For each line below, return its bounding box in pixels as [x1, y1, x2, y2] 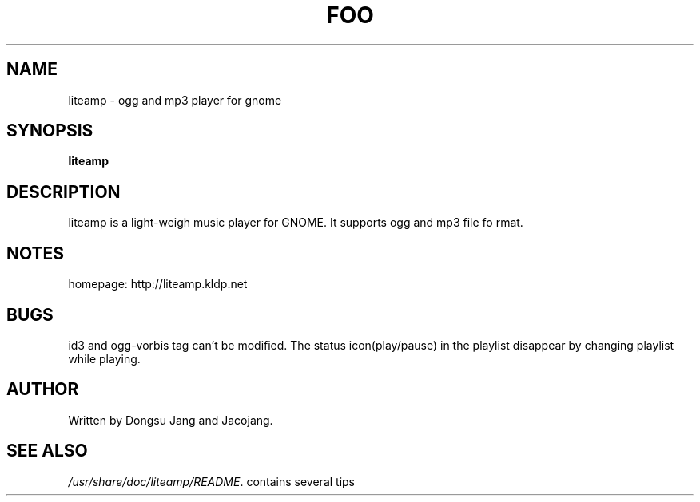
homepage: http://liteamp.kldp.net [68, 277, 248, 291]
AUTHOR [6, 379, 79, 400]
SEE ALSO [6, 441, 88, 461]
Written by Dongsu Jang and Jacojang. [68, 413, 273, 427]
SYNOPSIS [6, 121, 93, 141]
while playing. [68, 351, 141, 366]
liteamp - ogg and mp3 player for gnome [68, 93, 282, 107]
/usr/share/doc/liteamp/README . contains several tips [68, 474, 355, 488]
